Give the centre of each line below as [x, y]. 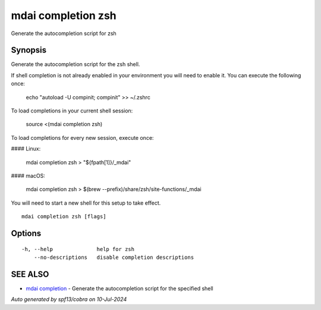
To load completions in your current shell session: [72, 111]
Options [26, 233]
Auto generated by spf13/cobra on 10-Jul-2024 [69, 299]
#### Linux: [26, 149]
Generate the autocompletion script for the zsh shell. [75, 64]
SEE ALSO [30, 274]
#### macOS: [28, 176]
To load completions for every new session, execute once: [82, 137]
